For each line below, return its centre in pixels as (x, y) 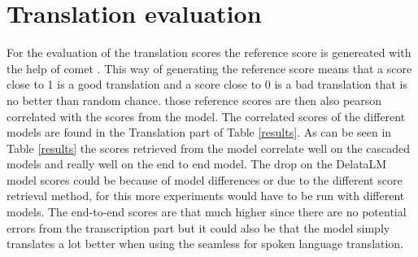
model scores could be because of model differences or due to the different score (205, 179)
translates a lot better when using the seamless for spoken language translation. (205, 244)
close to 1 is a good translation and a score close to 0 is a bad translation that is (207, 84)
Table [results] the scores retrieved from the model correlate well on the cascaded (209, 148)
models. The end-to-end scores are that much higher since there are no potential (207, 212)
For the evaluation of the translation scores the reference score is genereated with (209, 52)
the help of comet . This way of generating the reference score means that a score (209, 68)
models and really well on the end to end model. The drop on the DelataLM (197, 164)
